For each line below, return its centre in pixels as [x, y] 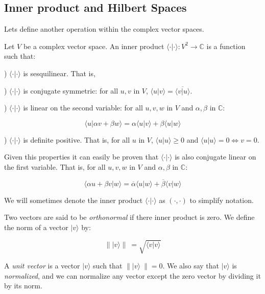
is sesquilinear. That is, [59, 73]
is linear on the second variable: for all [83, 108]
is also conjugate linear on [215, 157]
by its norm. [23, 286]
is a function [226, 46]
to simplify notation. [222, 200]
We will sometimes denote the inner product [74, 200]
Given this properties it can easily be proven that [81, 157]
